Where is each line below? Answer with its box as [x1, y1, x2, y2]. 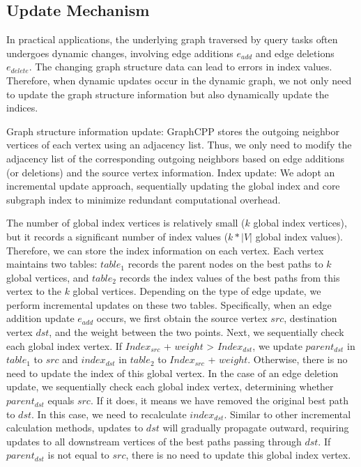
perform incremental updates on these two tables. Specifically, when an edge [6, 297, 332, 312]
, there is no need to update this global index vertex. [125, 447, 351, 462]
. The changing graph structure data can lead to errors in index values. [29, 59, 332, 74]
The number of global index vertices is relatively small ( [6, 215, 245, 230]
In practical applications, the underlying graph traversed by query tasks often [6, 32, 338, 47]
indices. [6, 100, 38, 115]
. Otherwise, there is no [247, 352, 348, 367]
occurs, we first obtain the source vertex [96, 311, 268, 326]
